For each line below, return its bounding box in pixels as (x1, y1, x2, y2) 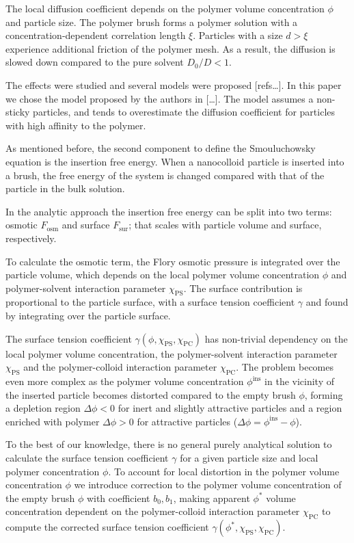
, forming (304, 387, 343, 401)
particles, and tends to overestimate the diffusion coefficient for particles (33, 105, 336, 119)
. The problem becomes (236, 360, 334, 374)
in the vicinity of (264, 374, 335, 388)
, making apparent (173, 490, 250, 505)
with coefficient (86, 490, 150, 505)
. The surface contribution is (183, 280, 303, 295)
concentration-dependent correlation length (5, 28, 186, 42)
